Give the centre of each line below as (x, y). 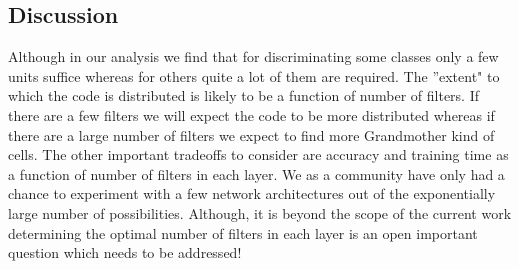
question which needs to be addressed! (125, 252)
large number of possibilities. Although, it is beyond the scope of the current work (260, 212)
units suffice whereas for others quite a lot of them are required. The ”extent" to (254, 75)
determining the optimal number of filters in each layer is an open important (243, 232)
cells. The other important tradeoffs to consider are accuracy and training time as (258, 154)
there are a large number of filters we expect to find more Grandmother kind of (251, 134)
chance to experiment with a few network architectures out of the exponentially (252, 193)
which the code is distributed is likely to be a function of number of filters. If (244, 95)
